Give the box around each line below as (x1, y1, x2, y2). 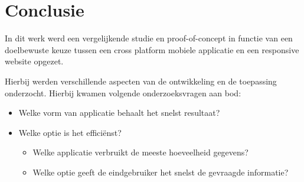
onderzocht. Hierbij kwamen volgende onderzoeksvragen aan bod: (5, 86, 241, 99)
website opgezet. (5, 55, 64, 67)
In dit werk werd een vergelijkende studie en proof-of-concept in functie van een (5, 32, 293, 44)
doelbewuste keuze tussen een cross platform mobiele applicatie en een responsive (5, 43, 299, 56)
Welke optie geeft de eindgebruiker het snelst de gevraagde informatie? (32, 165, 289, 178)
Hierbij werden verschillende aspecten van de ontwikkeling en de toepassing (5, 74, 277, 87)
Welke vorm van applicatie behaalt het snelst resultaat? (18, 106, 220, 119)
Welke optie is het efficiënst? (18, 126, 122, 138)
